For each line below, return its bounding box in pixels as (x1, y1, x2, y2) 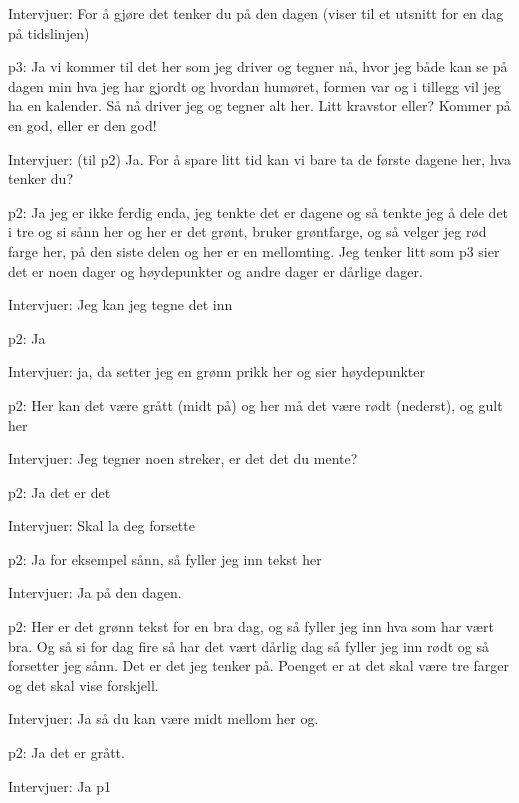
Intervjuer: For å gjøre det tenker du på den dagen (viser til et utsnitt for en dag (8, 3, 504, 23)
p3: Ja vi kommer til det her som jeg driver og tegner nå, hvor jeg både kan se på (8, 56, 508, 77)
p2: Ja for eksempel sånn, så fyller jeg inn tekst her (8, 548, 322, 569)
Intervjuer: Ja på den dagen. (8, 582, 182, 603)
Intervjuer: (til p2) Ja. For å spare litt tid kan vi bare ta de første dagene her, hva (8, 148, 511, 169)
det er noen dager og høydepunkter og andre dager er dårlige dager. (8, 260, 423, 281)
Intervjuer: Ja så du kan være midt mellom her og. (8, 708, 319, 729)
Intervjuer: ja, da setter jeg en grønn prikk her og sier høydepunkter (8, 361, 426, 382)
